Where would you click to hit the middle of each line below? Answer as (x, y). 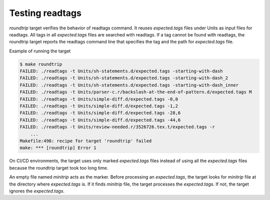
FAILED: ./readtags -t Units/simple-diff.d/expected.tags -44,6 (100, 120)
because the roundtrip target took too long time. (59, 168)
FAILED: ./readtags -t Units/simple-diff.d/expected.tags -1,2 (99, 106)
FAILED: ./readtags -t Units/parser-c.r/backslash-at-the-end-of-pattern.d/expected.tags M (136, 92)
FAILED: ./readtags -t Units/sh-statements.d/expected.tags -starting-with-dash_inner (129, 85)
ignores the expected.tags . (37, 191)
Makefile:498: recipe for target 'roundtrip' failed (86, 141)
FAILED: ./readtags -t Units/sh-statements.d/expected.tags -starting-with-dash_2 (124, 78)
